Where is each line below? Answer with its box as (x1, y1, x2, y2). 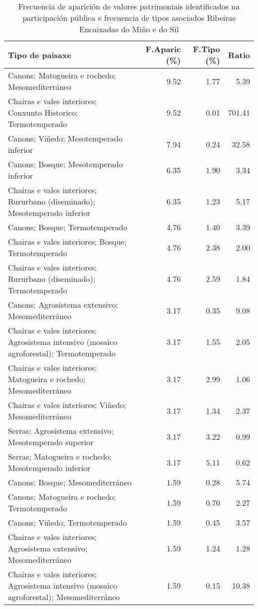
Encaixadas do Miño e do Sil (79, 23, 179, 35)
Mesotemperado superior (8, 436, 94, 448)
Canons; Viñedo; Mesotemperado (8, 133, 123, 144)
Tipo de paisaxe (8, 49, 71, 61)
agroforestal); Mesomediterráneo (8, 591, 120, 603)
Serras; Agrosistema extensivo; (8, 425, 114, 436)
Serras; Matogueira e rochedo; (8, 451, 112, 462)
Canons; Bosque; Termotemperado (8, 221, 128, 233)
